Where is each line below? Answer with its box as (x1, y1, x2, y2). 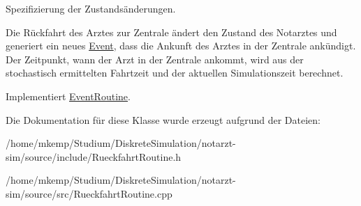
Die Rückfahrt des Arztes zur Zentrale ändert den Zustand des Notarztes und (6, 24, 337, 39)
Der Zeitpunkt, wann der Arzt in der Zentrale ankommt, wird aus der (6, 51, 304, 66)
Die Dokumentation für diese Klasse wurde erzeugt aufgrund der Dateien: (6, 112, 321, 127)
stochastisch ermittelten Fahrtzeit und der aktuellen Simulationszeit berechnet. (6, 65, 344, 80)
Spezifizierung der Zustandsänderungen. (6, 1, 176, 15)
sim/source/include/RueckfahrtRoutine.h (6, 149, 182, 164)
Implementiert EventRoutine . (6, 88, 131, 103)
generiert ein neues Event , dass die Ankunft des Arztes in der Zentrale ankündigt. (6, 38, 356, 53)
